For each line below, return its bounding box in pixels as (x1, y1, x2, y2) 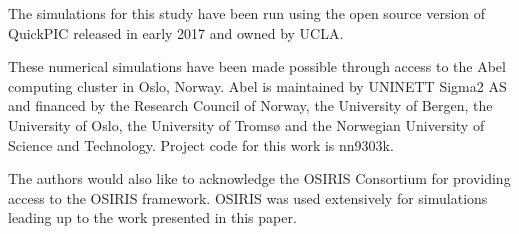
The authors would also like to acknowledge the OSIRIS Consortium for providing (8, 168, 511, 189)
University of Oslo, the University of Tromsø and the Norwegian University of (8, 114, 485, 135)
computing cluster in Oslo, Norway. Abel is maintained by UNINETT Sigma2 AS (8, 75, 507, 96)
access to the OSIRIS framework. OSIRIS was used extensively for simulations (8, 187, 488, 208)
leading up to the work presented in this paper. (8, 207, 297, 228)
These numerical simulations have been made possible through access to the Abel (8, 56, 506, 77)
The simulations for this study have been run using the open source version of (8, 3, 486, 23)
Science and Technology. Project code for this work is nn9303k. (8, 134, 394, 155)
